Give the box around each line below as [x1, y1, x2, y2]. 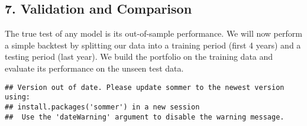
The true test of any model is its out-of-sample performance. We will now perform [5, 27, 302, 40]
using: [5, 93, 30, 102]
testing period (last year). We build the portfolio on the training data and [5, 50, 273, 63]
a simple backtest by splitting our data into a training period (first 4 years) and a [5, 38, 301, 51]
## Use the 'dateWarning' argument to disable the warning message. [5, 112, 285, 121]
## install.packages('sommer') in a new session [5, 102, 200, 111]
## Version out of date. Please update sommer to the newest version [5, 83, 285, 92]
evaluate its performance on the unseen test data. [5, 62, 184, 74]
